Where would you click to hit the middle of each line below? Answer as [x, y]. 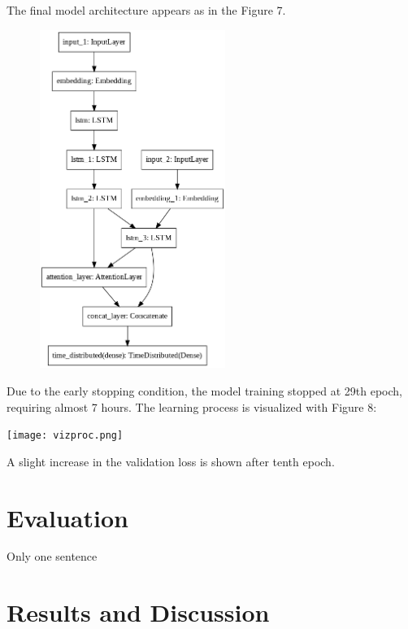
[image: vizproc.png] [65, 436]
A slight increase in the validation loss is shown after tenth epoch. [171, 461]
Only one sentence [52, 556]
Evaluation [67, 517]
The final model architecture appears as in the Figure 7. [146, 10]
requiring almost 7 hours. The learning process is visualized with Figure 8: [192, 406]
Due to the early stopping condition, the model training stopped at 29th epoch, [204, 390]
